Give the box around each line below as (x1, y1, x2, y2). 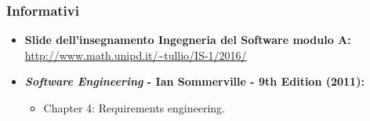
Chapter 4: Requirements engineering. (43, 100, 225, 115)
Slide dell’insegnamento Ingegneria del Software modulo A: (24, 31, 351, 48)
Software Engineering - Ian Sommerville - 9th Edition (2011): (24, 73, 365, 90)
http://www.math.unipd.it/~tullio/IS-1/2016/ (24, 46, 247, 63)
